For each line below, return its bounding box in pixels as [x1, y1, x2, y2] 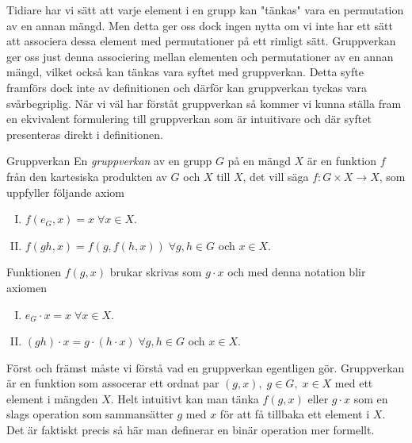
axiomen [6, 279, 47, 295]
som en [353, 390, 388, 406]
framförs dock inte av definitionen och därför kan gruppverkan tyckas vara [6, 79, 368, 95]
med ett [334, 375, 373, 391]
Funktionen [6, 264, 62, 280]
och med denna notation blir [227, 264, 366, 280]
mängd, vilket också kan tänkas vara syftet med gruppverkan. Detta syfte [6, 64, 364, 80]
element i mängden [6, 390, 98, 406]
